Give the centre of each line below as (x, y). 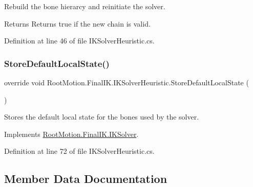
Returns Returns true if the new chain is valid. (77, 23)
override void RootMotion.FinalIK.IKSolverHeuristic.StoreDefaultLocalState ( (126, 82)
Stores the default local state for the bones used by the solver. (102, 117)
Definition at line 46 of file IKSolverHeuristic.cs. (79, 41)
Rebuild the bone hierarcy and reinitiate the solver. (85, 6)
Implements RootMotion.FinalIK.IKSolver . (71, 134)
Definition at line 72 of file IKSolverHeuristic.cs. (79, 151)
